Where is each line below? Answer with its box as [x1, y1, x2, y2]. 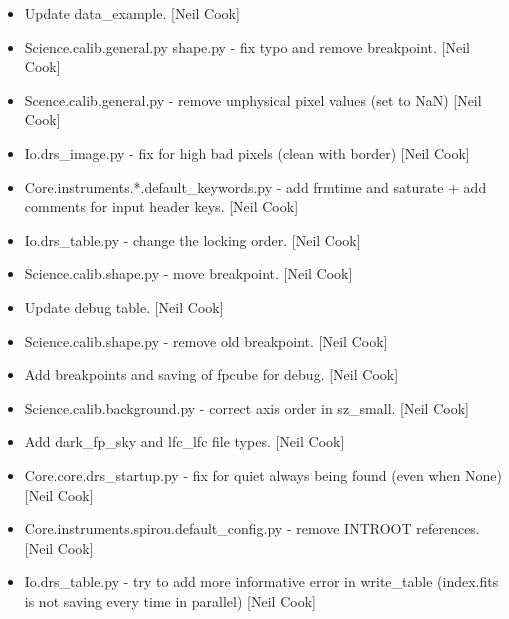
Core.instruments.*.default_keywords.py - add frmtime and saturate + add [24, 176, 487, 197]
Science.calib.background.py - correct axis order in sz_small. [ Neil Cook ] [24, 397, 469, 418]
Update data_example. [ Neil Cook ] [24, 3, 240, 23]
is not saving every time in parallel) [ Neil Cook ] [24, 590, 316, 611]
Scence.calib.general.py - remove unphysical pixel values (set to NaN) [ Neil [24, 89, 482, 110]
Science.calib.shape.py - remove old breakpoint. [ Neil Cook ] [24, 330, 388, 351]
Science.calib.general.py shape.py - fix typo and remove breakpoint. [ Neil [24, 36, 470, 57]
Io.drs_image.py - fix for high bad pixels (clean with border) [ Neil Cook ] [24, 142, 470, 163]
